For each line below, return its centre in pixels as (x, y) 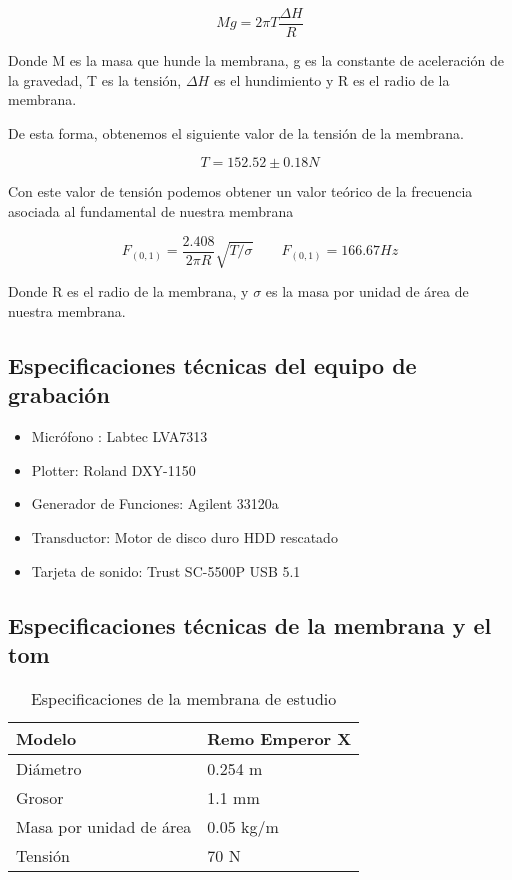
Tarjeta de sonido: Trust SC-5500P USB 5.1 (166, 570)
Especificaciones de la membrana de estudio (183, 698)
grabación (59, 394)
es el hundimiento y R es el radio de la (331, 79)
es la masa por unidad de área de (367, 291)
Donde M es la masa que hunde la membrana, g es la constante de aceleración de (256, 60)
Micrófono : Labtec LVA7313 (119, 436)
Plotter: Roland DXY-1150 (113, 469)
